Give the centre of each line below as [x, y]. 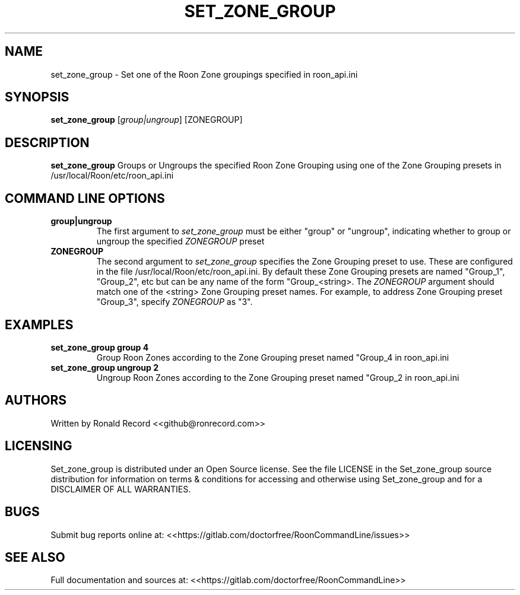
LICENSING [39, 446]
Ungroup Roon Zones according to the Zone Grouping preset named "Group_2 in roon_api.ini [278, 377]
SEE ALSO [35, 557]
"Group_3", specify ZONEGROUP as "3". [175, 302]
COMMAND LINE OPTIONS [85, 198]
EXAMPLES [39, 324]
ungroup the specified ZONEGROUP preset [180, 241]
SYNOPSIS [37, 97]
